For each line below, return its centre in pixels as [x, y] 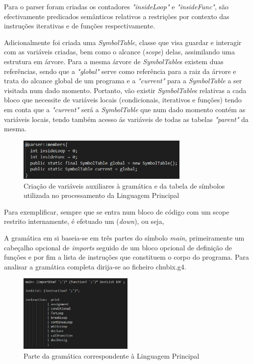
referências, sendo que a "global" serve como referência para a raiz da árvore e [120, 71]
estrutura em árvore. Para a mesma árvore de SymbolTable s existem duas [114, 61]
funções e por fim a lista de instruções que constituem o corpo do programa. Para [126, 257]
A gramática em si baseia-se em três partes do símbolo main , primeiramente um [124, 237]
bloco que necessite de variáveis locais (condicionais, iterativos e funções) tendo [123, 100]
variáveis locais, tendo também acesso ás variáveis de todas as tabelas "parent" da [126, 119]
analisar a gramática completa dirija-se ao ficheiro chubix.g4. [95, 266]
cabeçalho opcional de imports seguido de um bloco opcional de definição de [118, 247]
